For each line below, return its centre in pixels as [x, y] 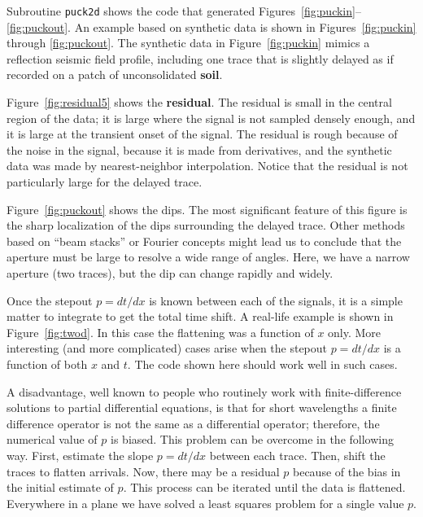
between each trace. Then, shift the [297, 455]
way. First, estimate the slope [80, 455]
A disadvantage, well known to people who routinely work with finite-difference [204, 391]
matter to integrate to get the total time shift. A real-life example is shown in [200, 316]
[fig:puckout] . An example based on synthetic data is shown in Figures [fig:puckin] [211, 26]
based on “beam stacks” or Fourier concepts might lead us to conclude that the [204, 241]
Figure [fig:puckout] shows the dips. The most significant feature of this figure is [207, 209]
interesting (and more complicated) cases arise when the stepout [167, 348]
